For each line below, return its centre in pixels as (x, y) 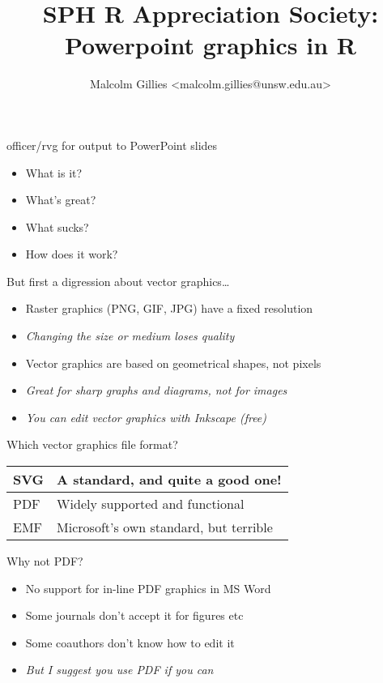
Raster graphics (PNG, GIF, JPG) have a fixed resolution (169, 308)
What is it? (54, 172)
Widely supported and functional (151, 504)
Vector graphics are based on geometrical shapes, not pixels (173, 363)
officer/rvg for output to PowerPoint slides (112, 145)
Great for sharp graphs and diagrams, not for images (156, 390)
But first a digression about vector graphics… (118, 281)
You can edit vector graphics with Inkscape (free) (146, 417)
